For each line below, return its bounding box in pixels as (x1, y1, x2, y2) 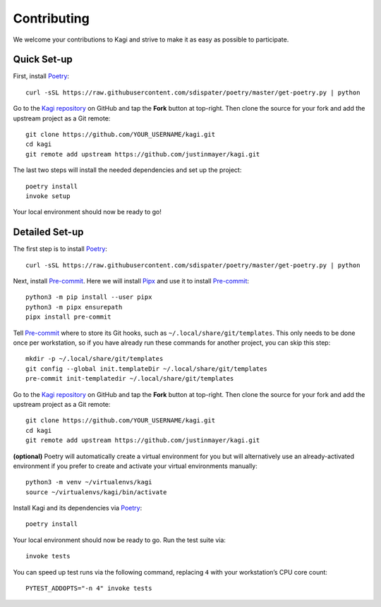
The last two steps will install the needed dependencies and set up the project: (13, 166, 242, 174)
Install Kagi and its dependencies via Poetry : (13, 504, 143, 513)
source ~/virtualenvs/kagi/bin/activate (25, 488, 167, 496)
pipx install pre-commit (25, 313, 111, 321)
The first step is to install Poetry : (13, 245, 107, 253)
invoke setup (25, 192, 71, 200)
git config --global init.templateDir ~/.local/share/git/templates (25, 364, 267, 373)
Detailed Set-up (13, 226, 84, 238)
